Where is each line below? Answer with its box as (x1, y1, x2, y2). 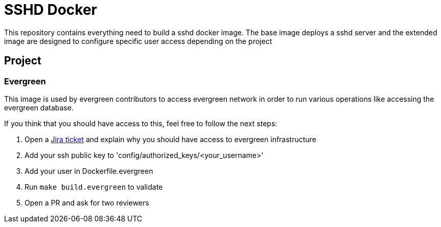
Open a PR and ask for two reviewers (25, 198, 149, 207)
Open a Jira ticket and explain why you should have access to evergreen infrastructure (25, 134, 316, 144)
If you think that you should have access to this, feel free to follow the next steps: (4, 119, 277, 128)
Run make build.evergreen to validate (25, 182, 163, 191)
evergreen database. (4, 103, 74, 112)
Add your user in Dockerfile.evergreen (25, 166, 153, 175)
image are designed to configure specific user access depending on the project (4, 36, 272, 46)
